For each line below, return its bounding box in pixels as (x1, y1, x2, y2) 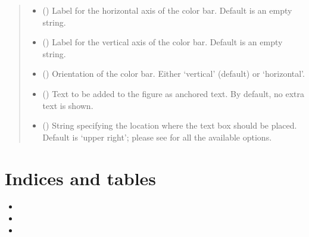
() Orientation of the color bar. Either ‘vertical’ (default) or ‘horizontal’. (42, 67, 305, 80)
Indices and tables (5, 166, 157, 190)
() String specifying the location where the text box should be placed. (42, 119, 297, 132)
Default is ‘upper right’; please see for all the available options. (42, 130, 272, 143)
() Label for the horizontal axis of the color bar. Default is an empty (42, 4, 292, 16)
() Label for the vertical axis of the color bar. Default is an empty (42, 36, 283, 48)
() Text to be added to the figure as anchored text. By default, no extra (42, 87, 305, 99)
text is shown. (42, 99, 93, 111)
